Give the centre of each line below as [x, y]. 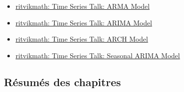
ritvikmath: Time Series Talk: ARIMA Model [84, 22]
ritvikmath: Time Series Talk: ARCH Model [82, 39]
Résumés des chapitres [63, 81]
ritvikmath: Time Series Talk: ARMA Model [82, 6]
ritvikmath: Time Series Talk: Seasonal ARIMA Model [98, 55]
